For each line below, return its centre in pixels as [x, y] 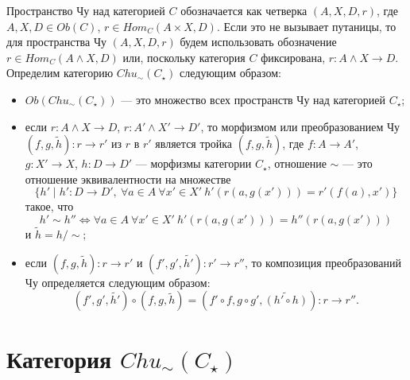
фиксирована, [293, 57]
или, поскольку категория [184, 57]
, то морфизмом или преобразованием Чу [300, 126]
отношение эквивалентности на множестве [128, 178]
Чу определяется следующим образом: [118, 282]
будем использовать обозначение [258, 42]
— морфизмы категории [193, 163]
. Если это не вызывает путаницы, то [306, 26]
